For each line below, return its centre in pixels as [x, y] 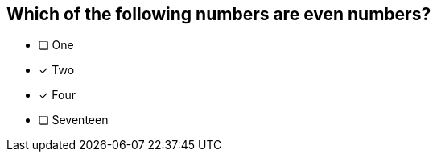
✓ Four [57, 95]
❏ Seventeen [74, 120]
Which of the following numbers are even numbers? [219, 14]
